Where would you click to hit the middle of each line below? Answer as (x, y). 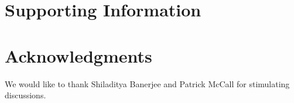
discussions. (25, 95)
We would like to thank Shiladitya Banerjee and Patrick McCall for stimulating (147, 83)
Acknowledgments (78, 55)
